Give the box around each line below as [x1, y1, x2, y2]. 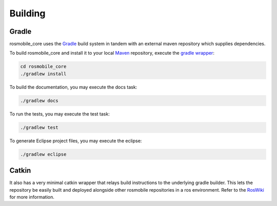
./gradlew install [20, 71, 67, 77]
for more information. [9, 194, 55, 200]
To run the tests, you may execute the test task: [9, 110, 110, 117]
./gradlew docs [20, 98, 58, 103]
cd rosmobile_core [20, 64, 67, 70]
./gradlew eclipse [20, 151, 67, 157]
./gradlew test [20, 124, 58, 130]
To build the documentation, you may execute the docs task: [9, 84, 137, 90]
